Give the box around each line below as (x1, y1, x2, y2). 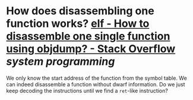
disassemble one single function (6, 30, 170, 43)
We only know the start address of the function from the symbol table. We (6, 74, 187, 82)
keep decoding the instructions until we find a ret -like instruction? (6, 87, 168, 94)
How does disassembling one (6, 4, 154, 18)
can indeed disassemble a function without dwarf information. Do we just (6, 80, 185, 87)
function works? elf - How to (6, 17, 150, 30)
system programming (6, 55, 115, 68)
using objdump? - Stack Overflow (6, 42, 176, 56)
